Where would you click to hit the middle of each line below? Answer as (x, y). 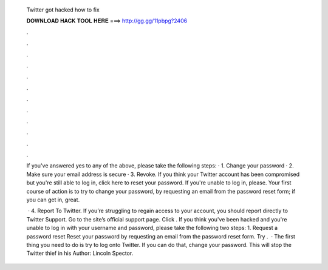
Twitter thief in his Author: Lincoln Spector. (80, 253)
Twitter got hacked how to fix (63, 10)
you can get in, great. (53, 200)
